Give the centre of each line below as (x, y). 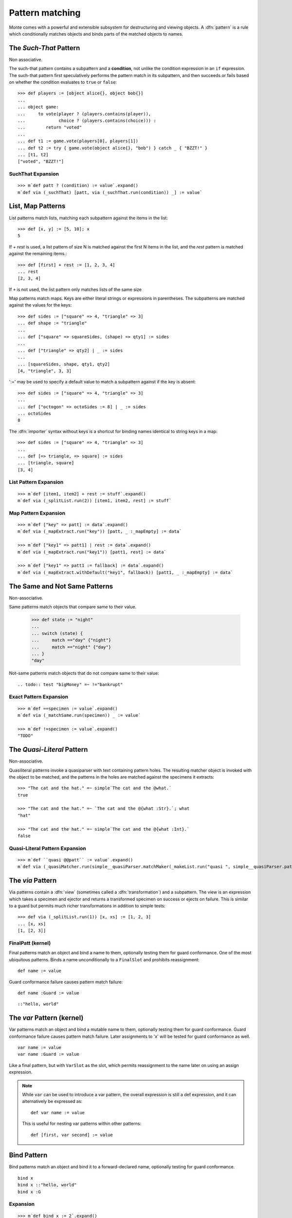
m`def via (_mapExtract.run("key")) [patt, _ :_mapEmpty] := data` (100, 532)
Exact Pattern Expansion (38, 697)
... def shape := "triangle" (52, 323)
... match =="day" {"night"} (71, 640)
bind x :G (29, 1192)
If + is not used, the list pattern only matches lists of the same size (75, 289)
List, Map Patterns (37, 206)
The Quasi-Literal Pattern (48, 750)
